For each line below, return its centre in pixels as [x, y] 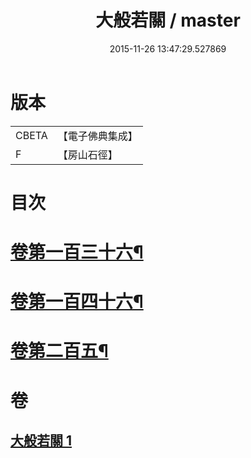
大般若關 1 [41, 441]
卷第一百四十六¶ [77, 302]
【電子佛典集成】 [97, 136]
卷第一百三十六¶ [77, 252]
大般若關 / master [168, 20]
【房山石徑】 [87, 154]
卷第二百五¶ [59, 351]
